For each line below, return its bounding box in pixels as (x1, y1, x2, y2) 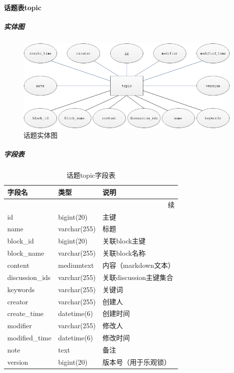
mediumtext (58, 260, 94, 270)
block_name (7, 248, 44, 258)
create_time (7, 308, 44, 318)
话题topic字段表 (66, 170, 116, 180)
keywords (7, 284, 35, 294)
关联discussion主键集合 (102, 272, 174, 282)
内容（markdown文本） (102, 260, 175, 270)
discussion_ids (7, 272, 51, 282)
